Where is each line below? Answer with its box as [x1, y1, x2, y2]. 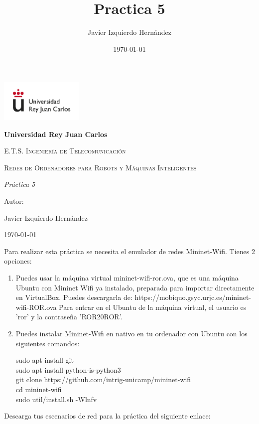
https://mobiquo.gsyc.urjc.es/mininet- [134, 292, 252, 302]
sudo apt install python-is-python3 [15, 364, 121, 375]
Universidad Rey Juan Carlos [4, 129, 108, 139]
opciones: [4, 256, 32, 266]
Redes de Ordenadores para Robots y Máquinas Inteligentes [4, 162, 197, 172]
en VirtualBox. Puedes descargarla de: [15, 292, 132, 302]
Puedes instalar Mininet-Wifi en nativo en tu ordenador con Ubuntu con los [15, 328, 248, 338]
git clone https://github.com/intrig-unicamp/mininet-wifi [15, 374, 191, 385]
